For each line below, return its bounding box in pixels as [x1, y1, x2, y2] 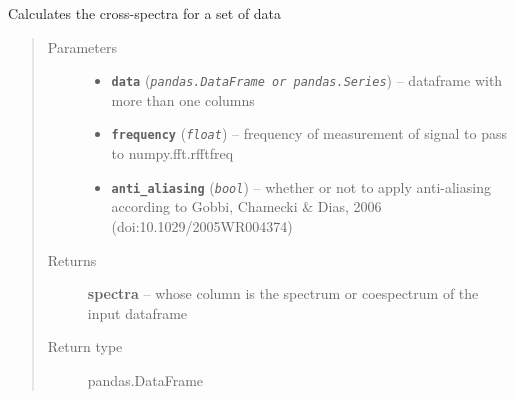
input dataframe [87, 302, 188, 323]
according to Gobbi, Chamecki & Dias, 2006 [111, 196, 382, 217]
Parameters [47, 36, 117, 57]
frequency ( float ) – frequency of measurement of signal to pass [111, 123, 507, 144]
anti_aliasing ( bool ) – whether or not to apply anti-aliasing [111, 176, 491, 197]
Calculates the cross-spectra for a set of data [8, 3, 282, 23]
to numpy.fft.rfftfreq [111, 143, 234, 164]
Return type [47, 336, 123, 357]
